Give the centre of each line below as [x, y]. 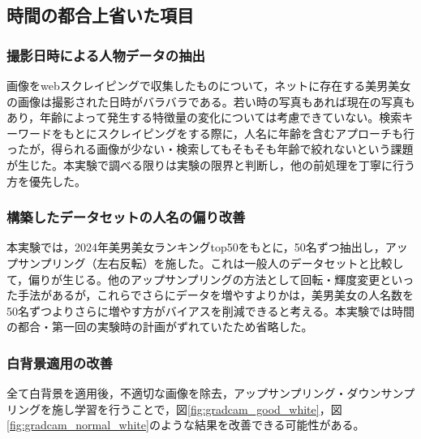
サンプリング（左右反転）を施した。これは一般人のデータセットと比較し [210, 263]
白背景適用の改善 [60, 362]
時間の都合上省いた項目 [100, 15]
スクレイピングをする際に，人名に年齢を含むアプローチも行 [256, 133]
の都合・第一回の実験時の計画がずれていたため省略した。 [160, 327]
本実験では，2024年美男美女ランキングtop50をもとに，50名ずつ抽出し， [196, 247]
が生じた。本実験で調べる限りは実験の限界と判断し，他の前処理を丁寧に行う [211, 164]
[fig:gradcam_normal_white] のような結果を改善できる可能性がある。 [186, 425]
